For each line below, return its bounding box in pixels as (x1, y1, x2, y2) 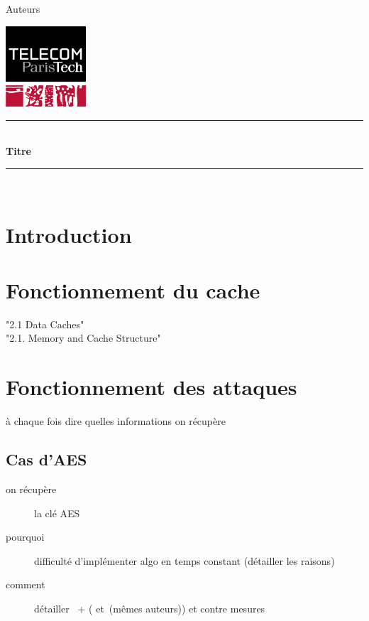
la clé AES (34, 505, 80, 520)
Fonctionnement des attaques (6, 372, 297, 401)
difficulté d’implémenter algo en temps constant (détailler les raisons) (34, 553, 335, 568)
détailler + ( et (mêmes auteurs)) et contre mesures (34, 600, 265, 615)
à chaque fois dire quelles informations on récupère (6, 414, 226, 428)
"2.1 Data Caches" (6, 316, 84, 331)
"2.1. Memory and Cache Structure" (6, 330, 161, 345)
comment (6, 577, 45, 592)
